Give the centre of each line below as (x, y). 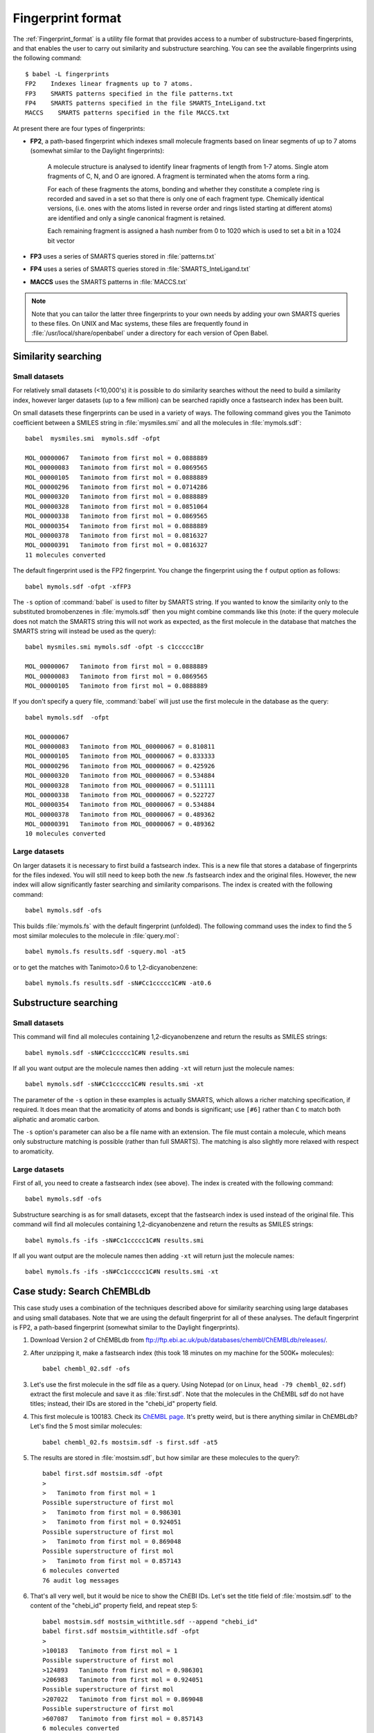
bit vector (61, 241)
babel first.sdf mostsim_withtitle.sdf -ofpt (121, 1631)
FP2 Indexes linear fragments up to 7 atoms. (109, 84)
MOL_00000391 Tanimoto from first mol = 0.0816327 (116, 545)
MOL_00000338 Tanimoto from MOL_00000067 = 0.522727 (120, 795)
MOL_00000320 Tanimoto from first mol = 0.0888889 (116, 497)
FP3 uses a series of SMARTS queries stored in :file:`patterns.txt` (123, 256)
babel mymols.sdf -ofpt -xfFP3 (78, 586)
